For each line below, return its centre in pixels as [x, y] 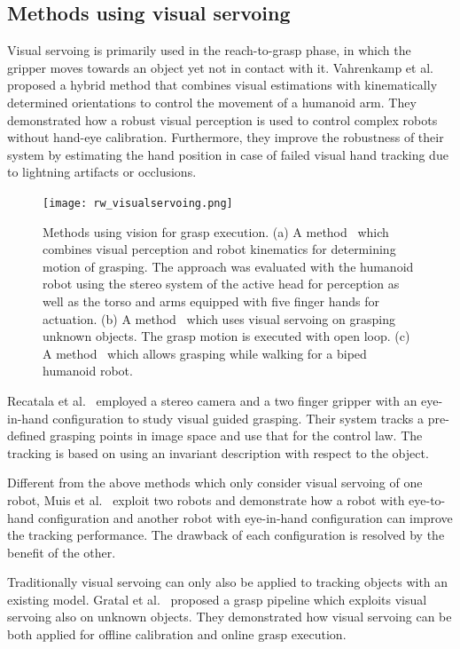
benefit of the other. [62, 552]
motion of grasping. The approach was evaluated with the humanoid [228, 266]
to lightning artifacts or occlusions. [102, 172]
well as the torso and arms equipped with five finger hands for [211, 301]
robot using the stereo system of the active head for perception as [221, 284]
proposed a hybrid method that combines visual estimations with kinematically [222, 85]
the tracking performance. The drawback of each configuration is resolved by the [226, 535]
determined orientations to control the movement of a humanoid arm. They [212, 102]
